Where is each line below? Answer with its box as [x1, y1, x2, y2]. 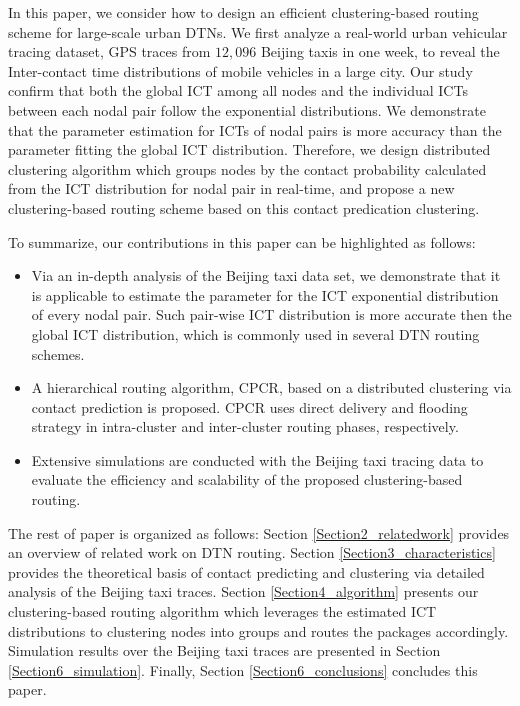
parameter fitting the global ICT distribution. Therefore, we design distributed [8, 139, 491, 160]
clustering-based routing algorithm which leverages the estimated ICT [8, 601, 437, 622]
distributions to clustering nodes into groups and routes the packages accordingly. [8, 620, 509, 641]
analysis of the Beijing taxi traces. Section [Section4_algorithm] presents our [8, 581, 479, 602]
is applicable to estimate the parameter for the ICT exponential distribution [31, 284, 499, 305]
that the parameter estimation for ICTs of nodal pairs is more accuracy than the [8, 119, 502, 140]
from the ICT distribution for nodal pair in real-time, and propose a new [8, 178, 455, 199]
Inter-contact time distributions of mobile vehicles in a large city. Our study [8, 60, 473, 81]
